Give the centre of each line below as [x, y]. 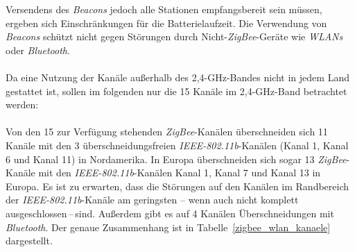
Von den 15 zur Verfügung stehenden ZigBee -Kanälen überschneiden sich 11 [167, 132]
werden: [22, 104]
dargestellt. [29, 241]
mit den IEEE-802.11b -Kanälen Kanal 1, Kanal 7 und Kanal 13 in [180, 173]
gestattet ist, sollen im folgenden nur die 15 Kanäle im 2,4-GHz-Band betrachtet [176, 91]
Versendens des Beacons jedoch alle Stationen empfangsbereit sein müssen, [164, 9]
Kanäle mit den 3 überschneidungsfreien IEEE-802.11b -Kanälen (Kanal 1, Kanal [177, 145]
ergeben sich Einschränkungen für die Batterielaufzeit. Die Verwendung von [166, 23]
